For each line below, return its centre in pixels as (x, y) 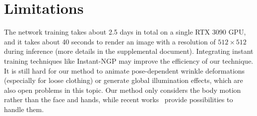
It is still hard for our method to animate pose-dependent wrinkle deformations (125, 70)
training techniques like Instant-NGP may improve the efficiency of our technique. (129, 60)
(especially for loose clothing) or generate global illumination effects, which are (124, 80)
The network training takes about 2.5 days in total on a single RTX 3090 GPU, (125, 32)
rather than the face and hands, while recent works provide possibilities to (119, 99)
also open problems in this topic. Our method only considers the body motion (123, 90)
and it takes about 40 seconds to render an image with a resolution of (110, 41)
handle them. (24, 109)
